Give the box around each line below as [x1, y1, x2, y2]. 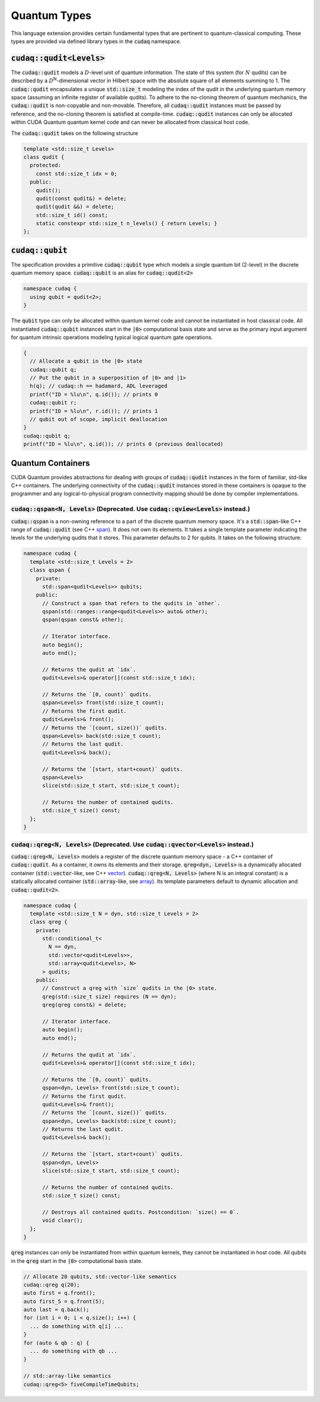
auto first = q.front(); [23, 1289, 96, 1297]
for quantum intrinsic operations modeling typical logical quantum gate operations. [11, 334, 213, 341]
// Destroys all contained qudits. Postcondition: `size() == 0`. [42, 1209, 239, 1215]
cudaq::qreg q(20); [23, 1281, 80, 1288]
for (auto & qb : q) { [23, 1339, 89, 1346]
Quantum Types [11, 9, 92, 22]
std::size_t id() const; [36, 212, 108, 219]
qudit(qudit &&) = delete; [36, 203, 115, 210]
